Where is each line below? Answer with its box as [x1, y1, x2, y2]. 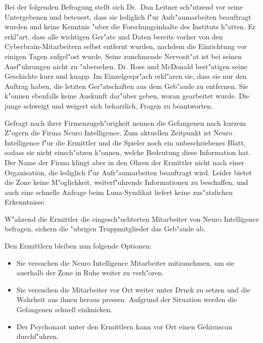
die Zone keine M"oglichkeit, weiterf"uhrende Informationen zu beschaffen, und [5, 177, 248, 187]
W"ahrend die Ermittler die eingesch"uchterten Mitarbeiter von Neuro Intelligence [5, 213, 259, 224]
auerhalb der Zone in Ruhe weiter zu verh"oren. [16, 267, 164, 278]
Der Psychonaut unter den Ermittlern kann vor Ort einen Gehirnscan [16, 321, 233, 331]
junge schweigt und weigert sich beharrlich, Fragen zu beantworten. [5, 100, 213, 111]
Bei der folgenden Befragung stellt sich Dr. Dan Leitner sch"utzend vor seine [5, 2, 243, 12]
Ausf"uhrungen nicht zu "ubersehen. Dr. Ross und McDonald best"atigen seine [5, 61, 247, 71]
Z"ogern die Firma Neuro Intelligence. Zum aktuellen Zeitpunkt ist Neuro [5, 127, 233, 138]
